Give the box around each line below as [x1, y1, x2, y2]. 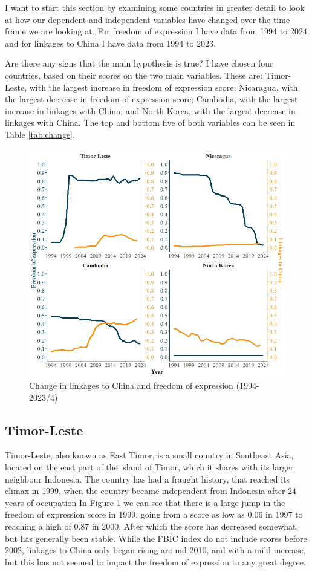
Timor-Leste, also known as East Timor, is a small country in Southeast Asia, [5, 449, 294, 461]
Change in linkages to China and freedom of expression [29, 379, 233, 391]
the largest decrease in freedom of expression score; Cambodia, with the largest [5, 93, 298, 105]
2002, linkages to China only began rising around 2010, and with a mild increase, [5, 544, 305, 556]
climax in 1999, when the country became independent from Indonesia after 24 [5, 484, 297, 497]
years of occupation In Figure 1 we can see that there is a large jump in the [5, 496, 285, 509]
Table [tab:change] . [5, 128, 75, 140]
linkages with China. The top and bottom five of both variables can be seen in [5, 116, 296, 129]
